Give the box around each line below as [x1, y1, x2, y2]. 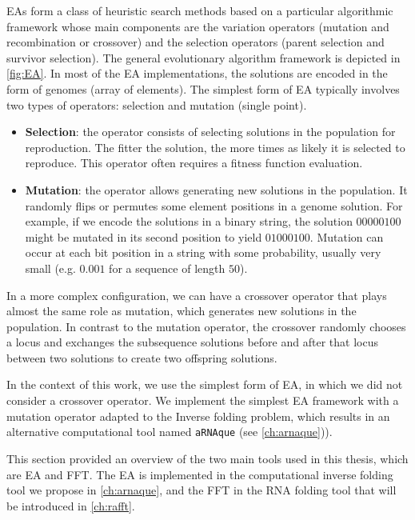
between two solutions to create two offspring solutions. [6, 349, 277, 366]
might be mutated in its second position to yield [25, 228, 262, 245]
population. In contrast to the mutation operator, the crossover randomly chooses [6, 318, 406, 334]
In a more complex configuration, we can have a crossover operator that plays [6, 286, 387, 303]
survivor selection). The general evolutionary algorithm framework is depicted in [6, 49, 401, 66]
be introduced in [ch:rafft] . [6, 497, 135, 514]
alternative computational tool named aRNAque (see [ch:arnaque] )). [6, 423, 333, 440]
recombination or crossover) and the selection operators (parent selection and [6, 34, 385, 50]
